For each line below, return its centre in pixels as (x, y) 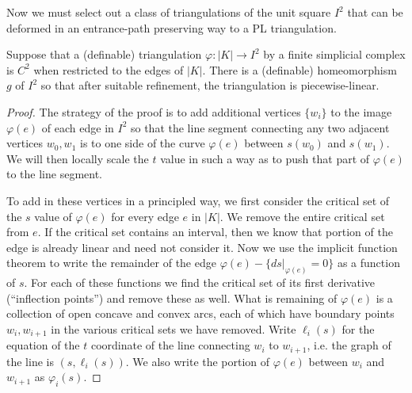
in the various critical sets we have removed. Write (174, 328)
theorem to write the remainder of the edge (111, 263)
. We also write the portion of (198, 361)
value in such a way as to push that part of (265, 158)
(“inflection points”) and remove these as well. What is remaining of (172, 298)
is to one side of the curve (142, 143)
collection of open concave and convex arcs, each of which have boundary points (200, 313)
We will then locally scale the (78, 158)
